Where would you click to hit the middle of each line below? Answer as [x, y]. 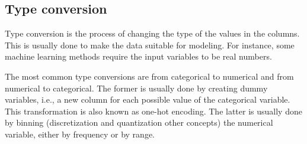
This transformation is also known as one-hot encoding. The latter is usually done [153, 111]
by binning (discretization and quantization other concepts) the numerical [139, 122]
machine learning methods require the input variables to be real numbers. [138, 56]
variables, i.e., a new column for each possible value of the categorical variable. [148, 99]
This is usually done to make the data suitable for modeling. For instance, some [150, 45]
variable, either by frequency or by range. [80, 134]
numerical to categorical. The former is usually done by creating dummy [136, 88]
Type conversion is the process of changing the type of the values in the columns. [152, 33]
